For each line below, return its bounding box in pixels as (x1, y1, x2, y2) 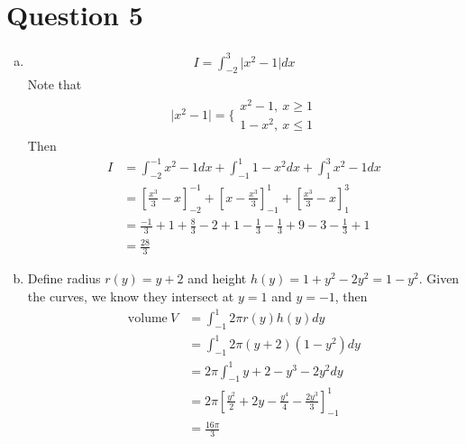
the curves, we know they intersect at (27, 286, 234, 305)
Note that (27, 75, 82, 94)
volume (127, 312, 168, 325)
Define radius (27, 269, 101, 288)
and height (187, 269, 247, 288)
